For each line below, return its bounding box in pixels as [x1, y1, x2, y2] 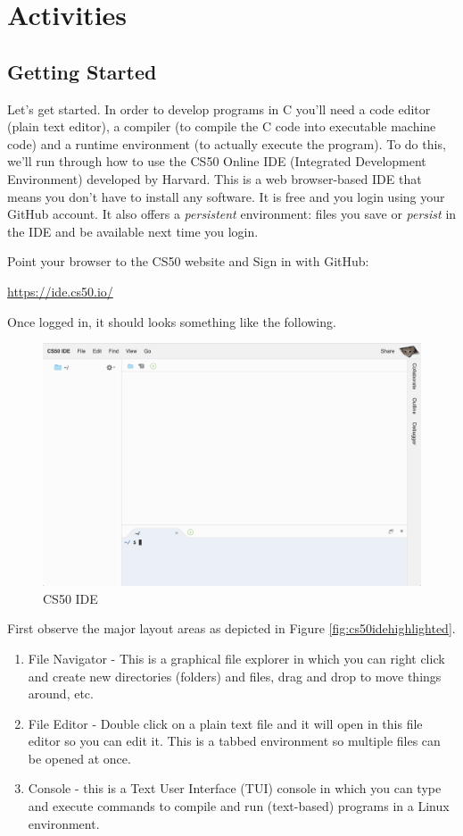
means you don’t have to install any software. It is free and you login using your [7, 187, 445, 205]
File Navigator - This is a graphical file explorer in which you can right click [28, 648, 445, 667]
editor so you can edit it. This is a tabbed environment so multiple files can [28, 731, 441, 750]
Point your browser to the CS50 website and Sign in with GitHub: [7, 252, 369, 271]
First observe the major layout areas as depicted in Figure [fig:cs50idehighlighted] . [7, 619, 456, 638]
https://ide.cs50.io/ [7, 281, 113, 300]
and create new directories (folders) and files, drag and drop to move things [28, 666, 442, 685]
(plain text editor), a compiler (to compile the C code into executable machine [7, 117, 436, 136]
